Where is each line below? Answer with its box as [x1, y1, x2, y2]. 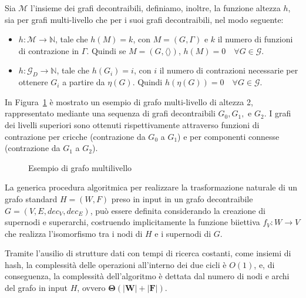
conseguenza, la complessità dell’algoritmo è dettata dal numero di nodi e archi [5, 270, 290, 282]
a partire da [62, 76, 105, 88]
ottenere [18, 76, 48, 88]
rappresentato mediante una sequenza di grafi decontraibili [5, 107, 216, 119]
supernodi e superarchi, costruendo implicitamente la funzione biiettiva [5, 216, 260, 228]
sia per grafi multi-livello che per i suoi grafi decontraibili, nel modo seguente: [5, 13, 284, 25]
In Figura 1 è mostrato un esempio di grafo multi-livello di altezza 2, [5, 95, 253, 108]
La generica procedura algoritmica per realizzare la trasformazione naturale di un [5, 181, 298, 193]
